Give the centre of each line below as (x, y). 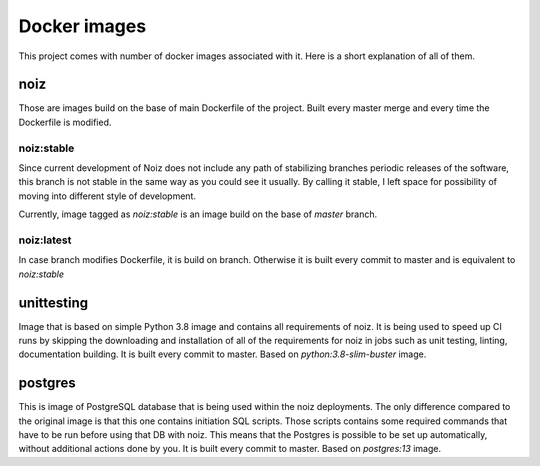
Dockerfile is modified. (65, 122)
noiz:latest (45, 240)
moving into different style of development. (107, 196)
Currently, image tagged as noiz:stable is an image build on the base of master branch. (198, 214)
